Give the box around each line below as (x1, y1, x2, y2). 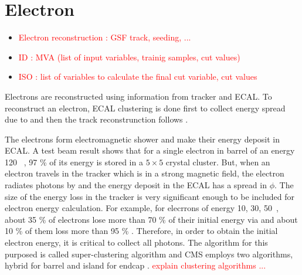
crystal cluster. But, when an (165, 155, 270, 168)
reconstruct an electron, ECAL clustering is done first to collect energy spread (5, 101, 286, 114)
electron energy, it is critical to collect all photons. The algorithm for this (5, 236, 268, 249)
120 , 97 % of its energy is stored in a (5, 155, 143, 168)
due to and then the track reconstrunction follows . (5, 113, 188, 125)
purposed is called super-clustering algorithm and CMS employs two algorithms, (5, 247, 293, 260)
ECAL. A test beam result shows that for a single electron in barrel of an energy (5, 144, 295, 157)
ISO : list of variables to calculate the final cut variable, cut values (18, 70, 257, 83)
